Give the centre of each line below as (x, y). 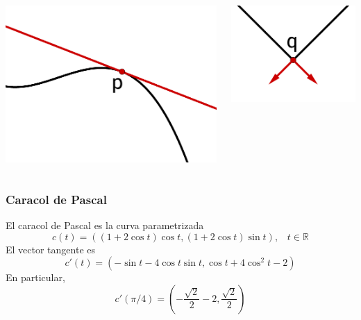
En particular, (35, 277)
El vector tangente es (51, 249)
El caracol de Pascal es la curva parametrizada (105, 225)
